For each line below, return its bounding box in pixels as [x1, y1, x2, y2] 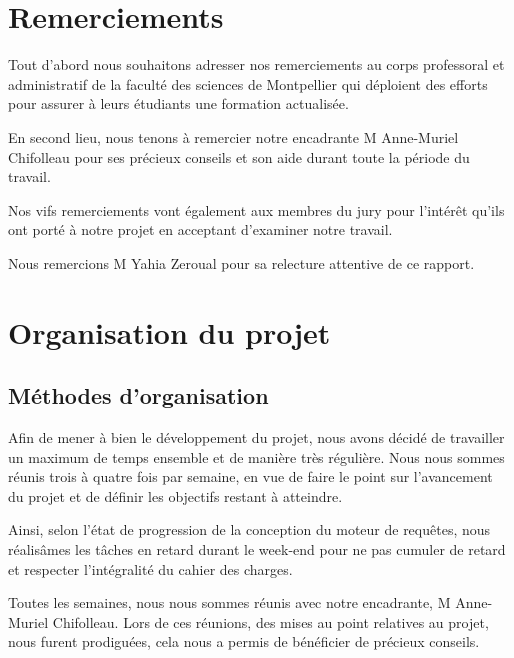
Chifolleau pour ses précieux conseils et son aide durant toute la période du [8, 146, 470, 167]
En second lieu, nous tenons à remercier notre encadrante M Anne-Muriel [8, 126, 459, 147]
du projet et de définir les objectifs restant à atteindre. [8, 485, 343, 506]
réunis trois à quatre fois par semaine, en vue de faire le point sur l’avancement [8, 466, 493, 487]
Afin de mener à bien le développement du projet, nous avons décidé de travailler [8, 427, 505, 448]
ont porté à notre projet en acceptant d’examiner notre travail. [8, 219, 393, 240]
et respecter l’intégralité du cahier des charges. [8, 558, 293, 579]
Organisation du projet [8, 311, 331, 352]
